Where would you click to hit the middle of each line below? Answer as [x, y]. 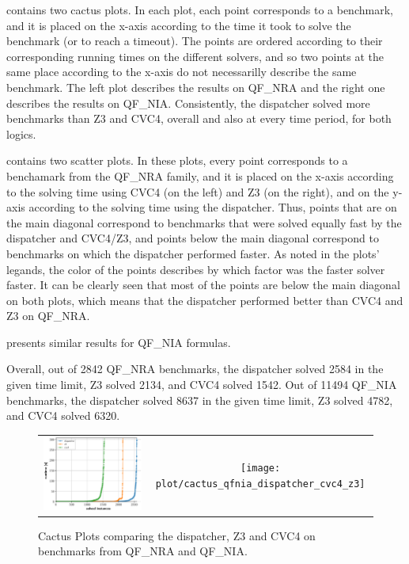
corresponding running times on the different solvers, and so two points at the [195, 56]
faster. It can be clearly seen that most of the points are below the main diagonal [203, 285]
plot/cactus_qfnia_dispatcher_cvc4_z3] [260, 484]
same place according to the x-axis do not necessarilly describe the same [182, 72]
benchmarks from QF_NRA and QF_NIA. [143, 551]
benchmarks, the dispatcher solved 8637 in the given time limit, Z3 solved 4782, [200, 400]
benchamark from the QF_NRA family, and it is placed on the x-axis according [200, 175]
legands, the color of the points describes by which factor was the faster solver [196, 269]
